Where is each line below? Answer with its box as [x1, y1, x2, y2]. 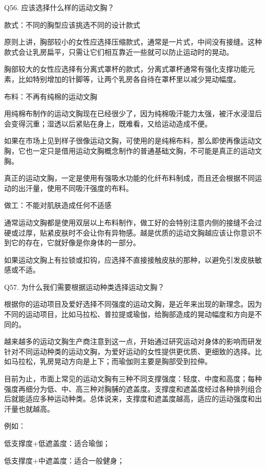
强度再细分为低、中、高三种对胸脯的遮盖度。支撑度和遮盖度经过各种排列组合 [4, 383, 262, 394]
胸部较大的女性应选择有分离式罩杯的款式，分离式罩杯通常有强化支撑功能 [4, 63, 248, 74]
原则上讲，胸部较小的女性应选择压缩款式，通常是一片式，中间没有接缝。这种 [4, 36, 262, 47]
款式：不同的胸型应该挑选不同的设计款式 [4, 19, 140, 30]
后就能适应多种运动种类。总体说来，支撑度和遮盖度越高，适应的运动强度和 [4, 393, 255, 404]
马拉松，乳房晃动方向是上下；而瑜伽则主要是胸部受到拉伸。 [11, 356, 212, 367]
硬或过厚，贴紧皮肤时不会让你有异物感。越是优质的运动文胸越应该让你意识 [4, 227, 255, 238]
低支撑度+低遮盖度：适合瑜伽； [4, 438, 110, 448]
